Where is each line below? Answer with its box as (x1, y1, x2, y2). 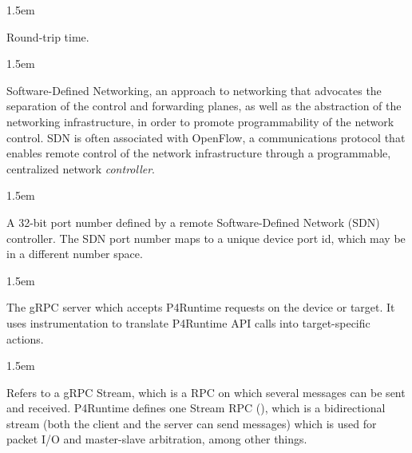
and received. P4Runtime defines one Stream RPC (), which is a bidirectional (6, 399, 386, 416)
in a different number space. (6, 245, 143, 262)
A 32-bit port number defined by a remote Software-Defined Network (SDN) (6, 213, 380, 230)
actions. (6, 330, 44, 347)
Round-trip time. (6, 28, 89, 45)
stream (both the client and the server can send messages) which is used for (6, 415, 377, 431)
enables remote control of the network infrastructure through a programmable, (6, 145, 391, 161)
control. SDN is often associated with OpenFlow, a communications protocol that (6, 129, 406, 145)
